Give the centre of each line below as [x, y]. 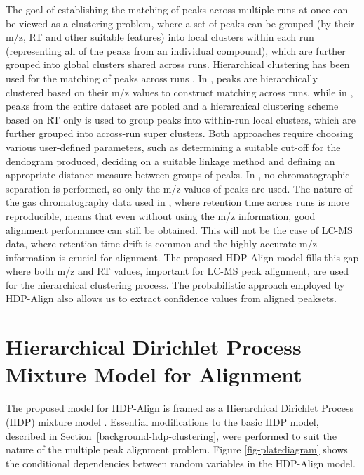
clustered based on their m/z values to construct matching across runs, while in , [180, 92]
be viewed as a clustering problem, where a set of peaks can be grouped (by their [180, 23]
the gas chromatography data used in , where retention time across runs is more [177, 202]
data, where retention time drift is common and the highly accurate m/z [161, 243]
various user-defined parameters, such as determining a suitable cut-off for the [173, 147]
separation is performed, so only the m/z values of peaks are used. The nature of [179, 188]
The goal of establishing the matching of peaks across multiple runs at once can [177, 9]
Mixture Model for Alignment [154, 374]
